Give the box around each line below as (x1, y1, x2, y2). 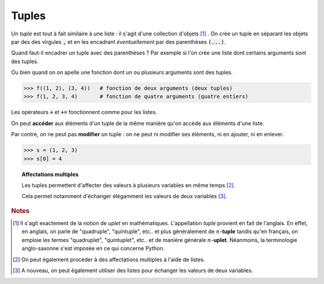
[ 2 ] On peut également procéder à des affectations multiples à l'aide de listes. (13, 256, 205, 263)
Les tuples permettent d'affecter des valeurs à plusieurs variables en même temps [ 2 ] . (22, 182, 235, 189)
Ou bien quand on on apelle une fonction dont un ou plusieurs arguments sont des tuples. (11, 69, 233, 76)
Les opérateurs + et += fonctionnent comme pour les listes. (11, 109, 157, 116)
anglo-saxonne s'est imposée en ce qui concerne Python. (22, 245, 165, 252)
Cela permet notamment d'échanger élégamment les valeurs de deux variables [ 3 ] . (22, 193, 227, 200)
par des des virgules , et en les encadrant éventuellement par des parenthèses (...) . (11, 38, 226, 45)
